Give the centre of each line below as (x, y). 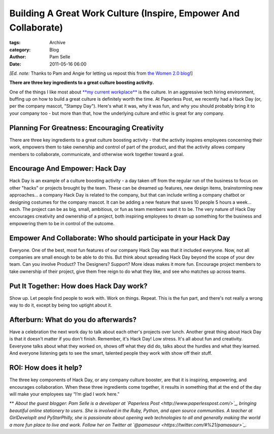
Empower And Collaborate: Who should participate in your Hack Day (120, 238)
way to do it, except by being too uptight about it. (61, 305)
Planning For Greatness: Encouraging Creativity (87, 128)
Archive (58, 43)
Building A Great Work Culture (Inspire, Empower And (125, 13)
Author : (18, 57)
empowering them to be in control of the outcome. (62, 223)
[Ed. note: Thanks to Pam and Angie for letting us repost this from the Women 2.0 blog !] (101, 73)
